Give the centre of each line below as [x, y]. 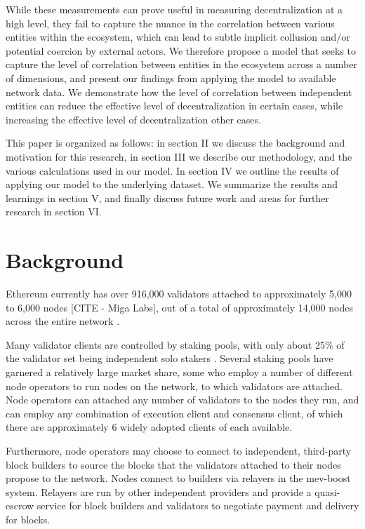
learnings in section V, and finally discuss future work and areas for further [167, 197]
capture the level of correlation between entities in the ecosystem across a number [182, 64]
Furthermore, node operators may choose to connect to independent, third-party [179, 450]
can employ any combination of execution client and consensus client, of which [174, 413]
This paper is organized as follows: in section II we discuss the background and [175, 143]
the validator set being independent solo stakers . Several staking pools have [170, 358]
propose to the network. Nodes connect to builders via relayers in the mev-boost [178, 478]
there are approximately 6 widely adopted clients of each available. [149, 427]
